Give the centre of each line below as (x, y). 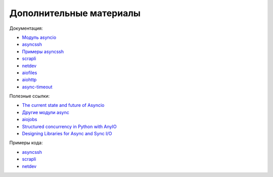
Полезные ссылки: (30, 96)
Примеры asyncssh (43, 51)
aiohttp (29, 80)
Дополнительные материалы (75, 13)
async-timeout (37, 87)
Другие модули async (45, 112)
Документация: (26, 28)
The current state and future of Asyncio (63, 105)
